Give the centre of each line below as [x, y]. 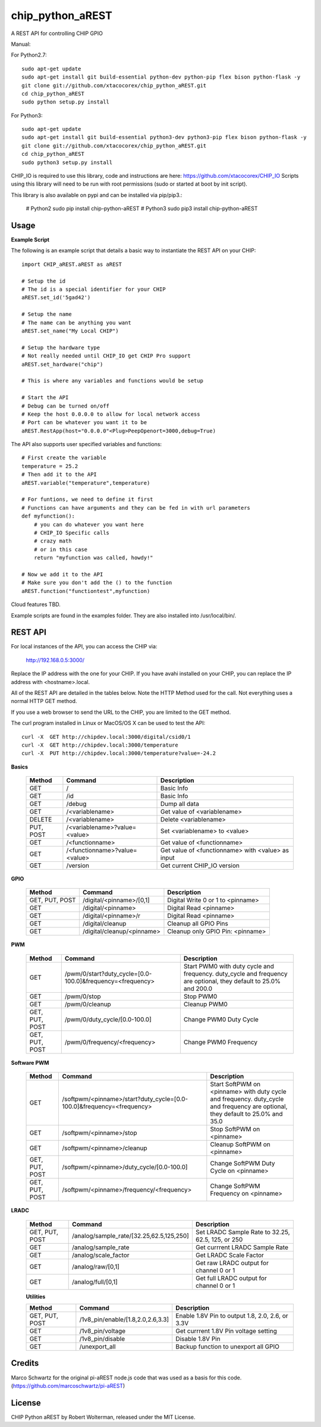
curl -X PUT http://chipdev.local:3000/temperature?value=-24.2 [119, 753]
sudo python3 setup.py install [67, 162]
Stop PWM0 [200, 996]
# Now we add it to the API [62, 574]
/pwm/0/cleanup [88, 1004]
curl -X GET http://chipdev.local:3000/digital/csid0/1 [106, 737]
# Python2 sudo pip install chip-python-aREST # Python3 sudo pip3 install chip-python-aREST [142, 209]
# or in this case [61, 549]
